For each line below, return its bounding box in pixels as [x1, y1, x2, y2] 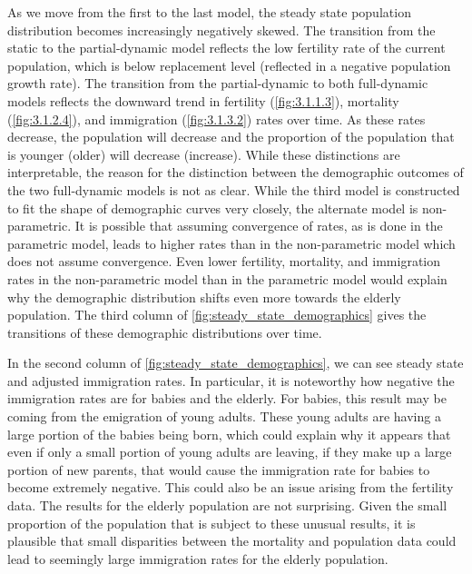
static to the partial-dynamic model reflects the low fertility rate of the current [7, 38, 446, 57]
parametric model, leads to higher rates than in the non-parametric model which [7, 233, 456, 252]
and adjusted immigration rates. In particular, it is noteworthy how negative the [7, 371, 455, 390]
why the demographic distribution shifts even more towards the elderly [7, 287, 401, 306]
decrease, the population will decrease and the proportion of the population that [7, 127, 455, 146]
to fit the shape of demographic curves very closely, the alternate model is [7, 198, 418, 217]
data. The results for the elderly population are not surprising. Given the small [7, 496, 447, 515]
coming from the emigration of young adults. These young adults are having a [7, 407, 441, 426]
